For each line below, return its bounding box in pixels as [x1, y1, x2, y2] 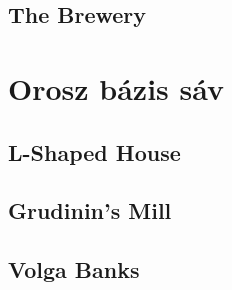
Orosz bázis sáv [8, 67, 224, 108]
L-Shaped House [8, 136, 181, 167]
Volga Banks [8, 254, 140, 285]
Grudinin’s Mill [8, 195, 172, 226]
